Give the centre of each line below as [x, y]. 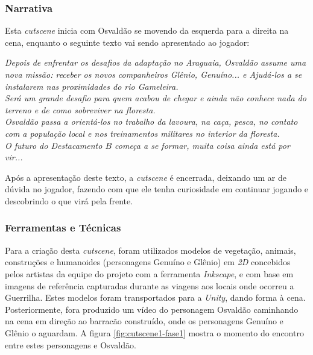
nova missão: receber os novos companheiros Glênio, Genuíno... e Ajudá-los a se [153, 74]
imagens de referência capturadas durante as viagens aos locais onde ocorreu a [150, 285]
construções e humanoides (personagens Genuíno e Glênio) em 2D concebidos [148, 262]
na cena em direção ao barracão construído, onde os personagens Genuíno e [144, 321]
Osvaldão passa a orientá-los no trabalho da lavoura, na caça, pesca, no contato [151, 121]
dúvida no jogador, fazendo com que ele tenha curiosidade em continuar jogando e [157, 189]
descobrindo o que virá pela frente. [69, 200]
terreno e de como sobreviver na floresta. [80, 109]
